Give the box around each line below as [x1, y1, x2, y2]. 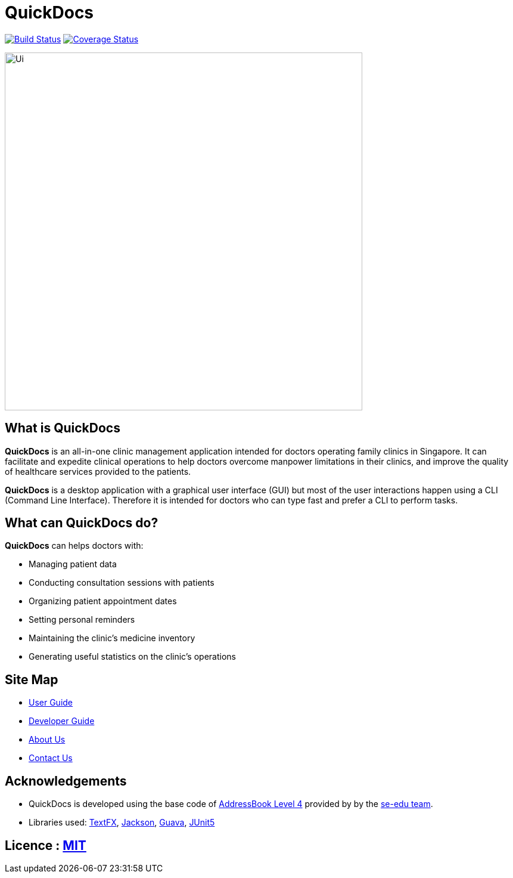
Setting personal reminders [29, 614, 135, 625]
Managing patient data [29, 559, 117, 570]
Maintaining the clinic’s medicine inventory [29, 633, 195, 644]
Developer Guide [29, 716, 95, 726]
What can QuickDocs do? [5, 515, 158, 531]
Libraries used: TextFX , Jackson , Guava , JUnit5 [29, 817, 215, 828]
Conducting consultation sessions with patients [29, 577, 214, 588]
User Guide [29, 697, 73, 708]
